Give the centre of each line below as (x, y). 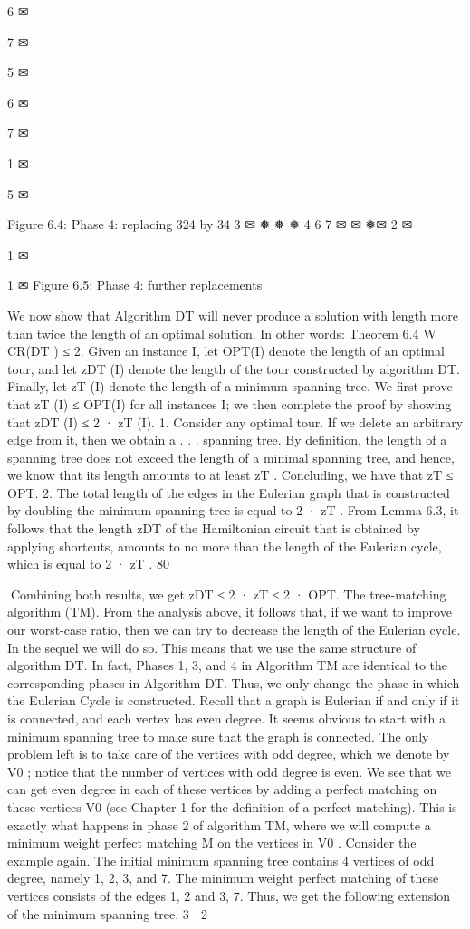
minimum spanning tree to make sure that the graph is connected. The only (218, 736)
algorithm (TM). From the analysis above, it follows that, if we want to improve (230, 612)
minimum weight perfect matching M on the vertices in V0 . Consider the (212, 843)
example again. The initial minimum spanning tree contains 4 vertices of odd (221, 860)
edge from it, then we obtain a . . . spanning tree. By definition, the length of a (227, 440)
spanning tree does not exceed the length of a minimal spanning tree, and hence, (231, 457)
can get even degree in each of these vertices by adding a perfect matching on (222, 789)
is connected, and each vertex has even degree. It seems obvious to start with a (226, 718)
